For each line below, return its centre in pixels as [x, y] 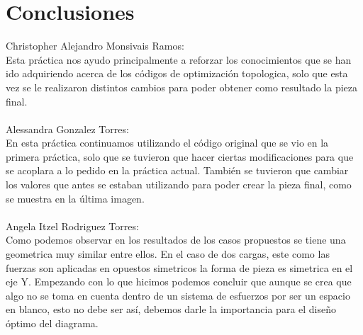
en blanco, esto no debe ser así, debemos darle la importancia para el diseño [171, 309]
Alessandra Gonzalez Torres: [67, 129]
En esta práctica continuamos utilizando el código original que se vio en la [167, 143]
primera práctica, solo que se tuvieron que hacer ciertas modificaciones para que [180, 156]
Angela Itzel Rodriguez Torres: [72, 226]
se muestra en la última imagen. [75, 198]
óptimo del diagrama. [52, 323]
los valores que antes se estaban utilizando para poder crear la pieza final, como [179, 184]
